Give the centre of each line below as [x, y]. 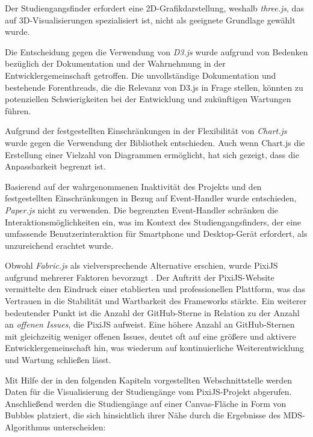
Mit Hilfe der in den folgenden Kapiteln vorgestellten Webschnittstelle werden [149, 380]
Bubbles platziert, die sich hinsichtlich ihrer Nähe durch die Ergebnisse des [143, 415]
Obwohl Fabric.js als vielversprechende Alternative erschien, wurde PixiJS [141, 265]
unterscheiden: [79, 427]
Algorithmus [28, 427]
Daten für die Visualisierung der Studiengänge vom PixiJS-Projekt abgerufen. [148, 392]
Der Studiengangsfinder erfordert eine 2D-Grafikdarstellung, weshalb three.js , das [154, 8]
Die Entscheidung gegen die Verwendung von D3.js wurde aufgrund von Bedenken [156, 51]
